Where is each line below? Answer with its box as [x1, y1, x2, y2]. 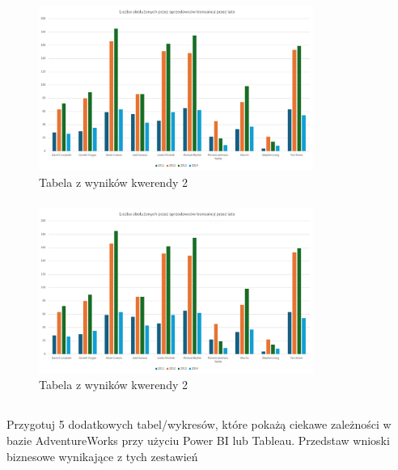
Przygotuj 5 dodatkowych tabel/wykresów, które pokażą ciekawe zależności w [6, 416, 392, 433]
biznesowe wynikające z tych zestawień [6, 447, 198, 464]
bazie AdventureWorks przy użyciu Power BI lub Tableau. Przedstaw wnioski [6, 431, 390, 448]
